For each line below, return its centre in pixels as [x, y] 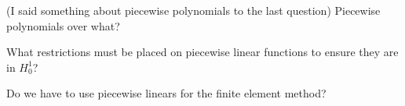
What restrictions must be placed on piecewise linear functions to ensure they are [202, 52]
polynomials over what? [63, 25]
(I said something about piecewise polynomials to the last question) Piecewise [193, 10]
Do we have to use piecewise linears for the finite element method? [166, 93]
